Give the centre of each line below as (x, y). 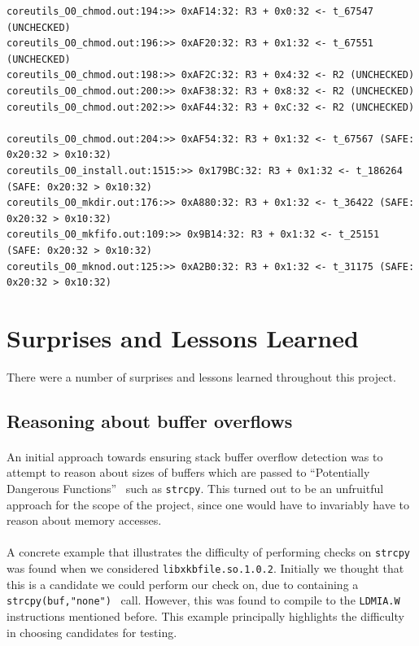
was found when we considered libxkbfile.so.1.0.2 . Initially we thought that (205, 568)
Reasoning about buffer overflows (150, 420)
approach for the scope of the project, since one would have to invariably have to (208, 504)
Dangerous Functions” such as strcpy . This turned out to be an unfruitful (195, 488)
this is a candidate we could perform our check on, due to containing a (183, 584)
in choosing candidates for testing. (92, 632)
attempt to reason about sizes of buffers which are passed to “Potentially (188, 472)
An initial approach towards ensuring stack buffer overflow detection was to (195, 456)
